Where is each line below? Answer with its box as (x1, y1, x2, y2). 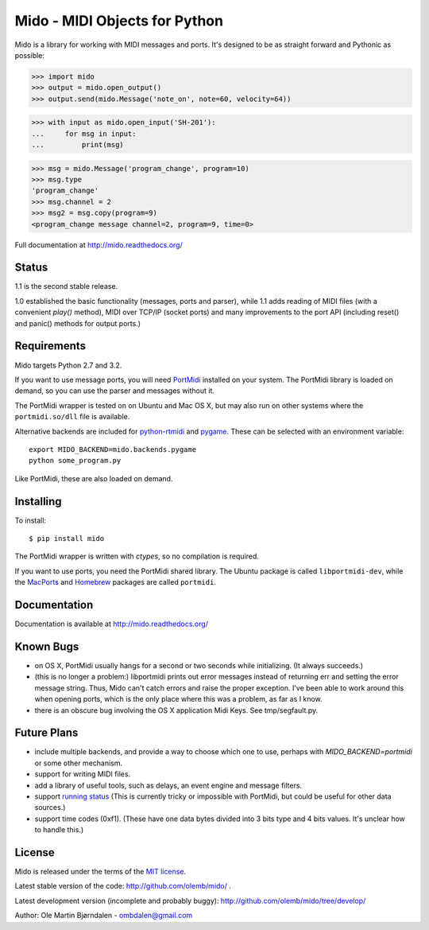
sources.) (34, 803, 66, 812)
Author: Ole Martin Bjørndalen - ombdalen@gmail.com (14, 911, 193, 920)
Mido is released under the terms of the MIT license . (14, 867, 187, 877)
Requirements (14, 339, 87, 353)
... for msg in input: (31, 129, 137, 138)
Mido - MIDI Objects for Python (14, 12, 224, 29)
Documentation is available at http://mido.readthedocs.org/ (14, 619, 208, 628)
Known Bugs (14, 640, 79, 653)
